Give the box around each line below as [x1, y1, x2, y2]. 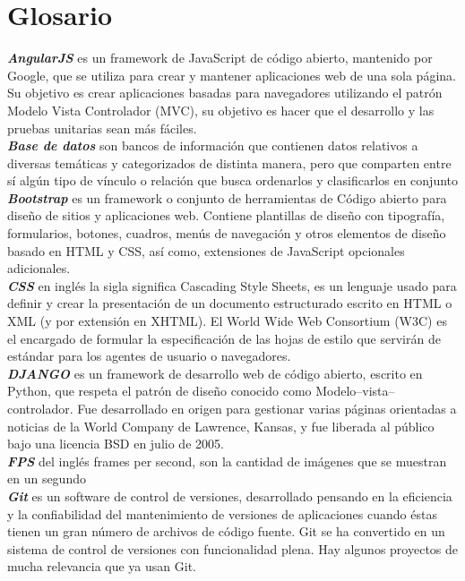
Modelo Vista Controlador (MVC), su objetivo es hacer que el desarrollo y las [7, 100, 435, 119]
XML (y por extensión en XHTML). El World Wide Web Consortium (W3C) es [7, 312, 447, 330]
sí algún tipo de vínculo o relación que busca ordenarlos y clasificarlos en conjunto [7, 171, 459, 190]
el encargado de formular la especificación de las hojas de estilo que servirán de [7, 329, 441, 347]
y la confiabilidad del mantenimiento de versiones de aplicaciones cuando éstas [7, 504, 437, 523]
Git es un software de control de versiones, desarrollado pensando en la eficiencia [7, 486, 452, 505]
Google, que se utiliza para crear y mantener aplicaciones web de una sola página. [7, 65, 456, 84]
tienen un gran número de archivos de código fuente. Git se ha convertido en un [7, 522, 445, 541]
